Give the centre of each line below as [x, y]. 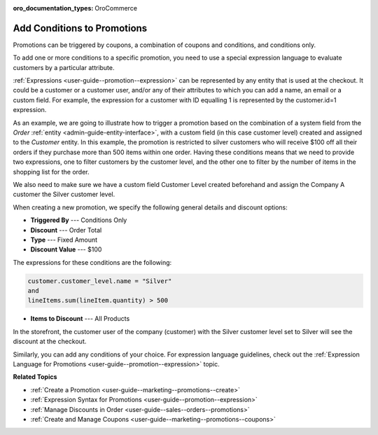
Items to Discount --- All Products [80, 319]
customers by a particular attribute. [64, 67]
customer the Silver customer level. [64, 194]
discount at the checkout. [50, 341]
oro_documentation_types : [53, 8]
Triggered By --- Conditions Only [79, 220]
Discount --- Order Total [66, 230]
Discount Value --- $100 [66, 249]
